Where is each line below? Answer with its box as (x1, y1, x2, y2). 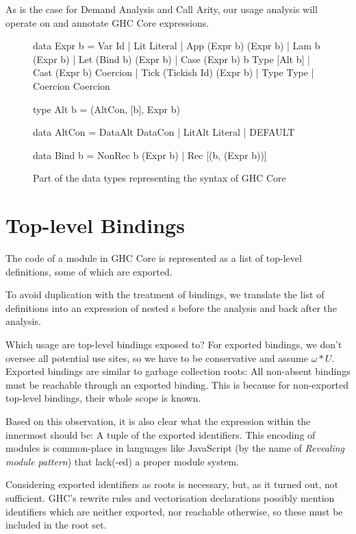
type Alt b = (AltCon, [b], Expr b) (33, 101, 180, 116)
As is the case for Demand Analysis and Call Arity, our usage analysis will (5, 2, 318, 16)
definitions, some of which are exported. (5, 264, 173, 278)
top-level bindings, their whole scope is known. (5, 391, 201, 405)
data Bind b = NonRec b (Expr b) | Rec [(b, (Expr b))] (33, 147, 267, 162)
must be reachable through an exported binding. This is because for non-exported (5, 377, 349, 391)
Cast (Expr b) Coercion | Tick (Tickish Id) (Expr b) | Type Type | (33, 65, 314, 80)
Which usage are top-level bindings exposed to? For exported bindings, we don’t (5, 337, 342, 352)
